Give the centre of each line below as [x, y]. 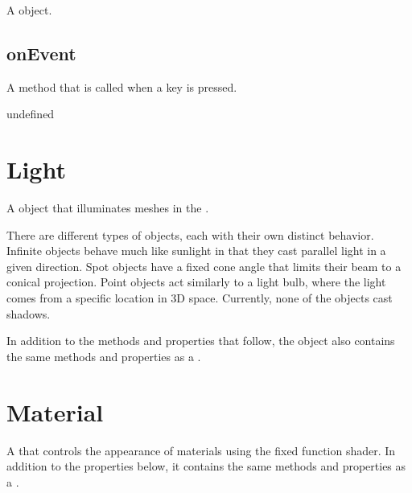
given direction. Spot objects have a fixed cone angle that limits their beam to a [204, 266]
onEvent [41, 53]
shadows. [29, 313]
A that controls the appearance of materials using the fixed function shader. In [201, 450]
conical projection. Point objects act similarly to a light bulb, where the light [196, 282]
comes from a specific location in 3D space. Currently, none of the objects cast [200, 298]
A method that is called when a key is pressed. [122, 86]
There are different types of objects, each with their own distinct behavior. [190, 234]
